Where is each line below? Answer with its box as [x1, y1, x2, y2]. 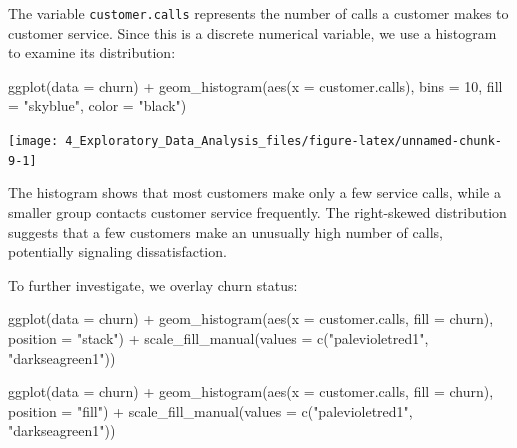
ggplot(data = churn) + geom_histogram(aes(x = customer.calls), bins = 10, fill [8, 75, 503, 96]
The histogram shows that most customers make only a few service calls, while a [8, 182, 501, 203]
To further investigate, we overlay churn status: [8, 274, 298, 295]
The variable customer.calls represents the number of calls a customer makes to [8, 3, 509, 23]
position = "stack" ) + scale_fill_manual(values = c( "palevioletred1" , [8, 327, 429, 348]
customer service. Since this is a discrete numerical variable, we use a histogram [8, 22, 497, 43]
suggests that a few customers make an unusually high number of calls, [8, 221, 443, 242]
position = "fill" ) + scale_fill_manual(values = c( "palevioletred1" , [8, 400, 413, 421]
